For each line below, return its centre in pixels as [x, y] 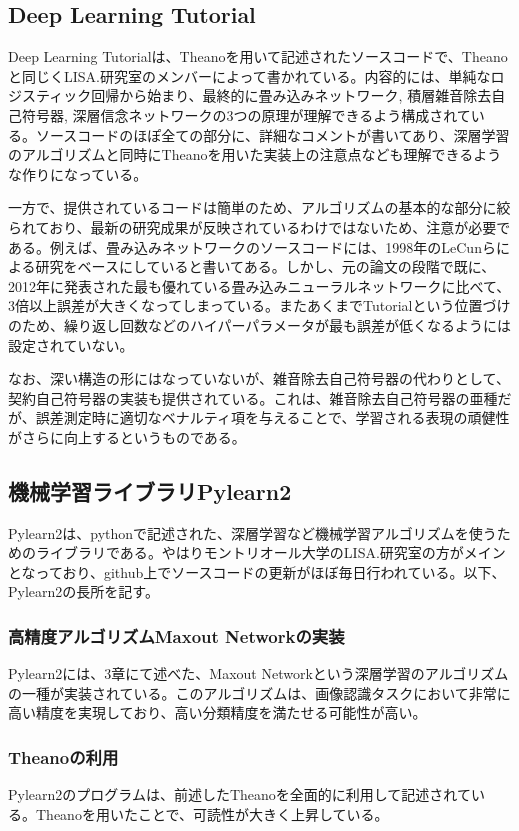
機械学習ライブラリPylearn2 [150, 490]
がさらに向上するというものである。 [127, 436]
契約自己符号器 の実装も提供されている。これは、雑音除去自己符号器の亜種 [253, 397]
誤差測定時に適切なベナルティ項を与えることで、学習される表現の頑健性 [272, 417]
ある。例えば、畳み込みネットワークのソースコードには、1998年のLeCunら [252, 246]
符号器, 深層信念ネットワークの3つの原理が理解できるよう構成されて [246, 114]
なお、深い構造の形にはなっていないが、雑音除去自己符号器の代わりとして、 [259, 378]
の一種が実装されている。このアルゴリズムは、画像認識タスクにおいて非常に [259, 692]
